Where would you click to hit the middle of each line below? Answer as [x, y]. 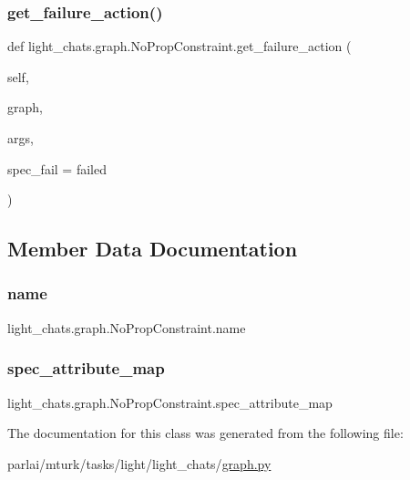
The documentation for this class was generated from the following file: [205, 433]
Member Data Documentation [153, 249]
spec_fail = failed [57, 168]
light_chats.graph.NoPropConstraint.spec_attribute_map [170, 402]
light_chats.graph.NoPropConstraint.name [127, 327]
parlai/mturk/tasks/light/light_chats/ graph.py [139, 463]
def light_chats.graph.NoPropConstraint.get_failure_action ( [179, 46]
